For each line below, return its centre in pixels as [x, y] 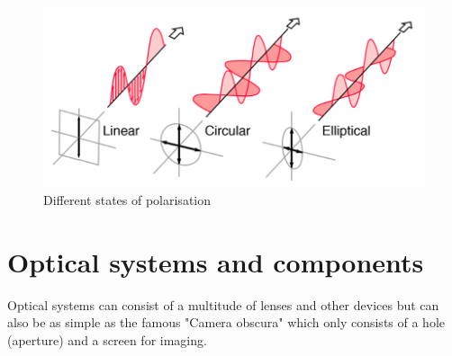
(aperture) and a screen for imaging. [107, 339]
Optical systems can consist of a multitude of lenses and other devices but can [223, 304]
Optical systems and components [216, 261]
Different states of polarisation [127, 199]
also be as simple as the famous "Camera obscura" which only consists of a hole [226, 322]
